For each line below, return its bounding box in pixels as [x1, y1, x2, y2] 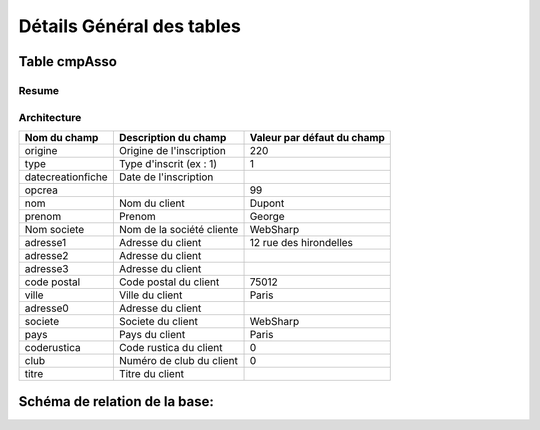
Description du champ [118, 130, 227, 144]
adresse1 [24, 235, 67, 249]
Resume [18, 83, 60, 97]
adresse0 [24, 301, 69, 315]
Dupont [249, 196, 285, 210]
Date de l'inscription [118, 170, 214, 184]
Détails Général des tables [18, 15, 242, 37]
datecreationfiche [24, 170, 109, 184]
